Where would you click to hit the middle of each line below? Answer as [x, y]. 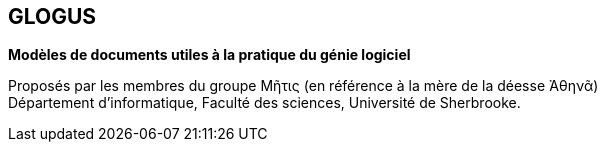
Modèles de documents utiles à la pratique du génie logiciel [209, 55]
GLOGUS [52, 16]
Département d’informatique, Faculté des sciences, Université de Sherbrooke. [264, 103]
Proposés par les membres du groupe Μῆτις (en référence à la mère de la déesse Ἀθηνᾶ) [303, 86]
